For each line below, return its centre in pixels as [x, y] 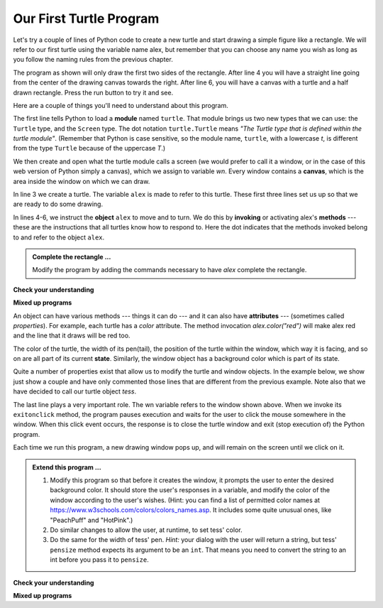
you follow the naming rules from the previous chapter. [93, 60]
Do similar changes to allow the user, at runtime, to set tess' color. [146, 530]
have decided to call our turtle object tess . [75, 391]
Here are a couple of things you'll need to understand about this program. [121, 105]
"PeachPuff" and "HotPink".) [91, 520]
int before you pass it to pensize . [99, 560]
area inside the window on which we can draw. [82, 181]
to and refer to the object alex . [59, 237]
